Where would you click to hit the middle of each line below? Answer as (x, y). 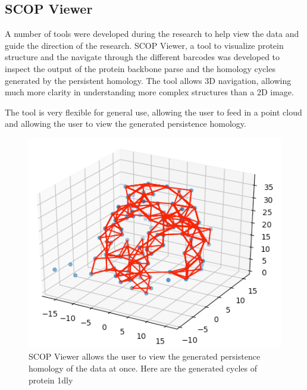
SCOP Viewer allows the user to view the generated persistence (145, 356)
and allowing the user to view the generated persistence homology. (126, 124)
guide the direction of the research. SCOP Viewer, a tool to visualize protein (144, 45)
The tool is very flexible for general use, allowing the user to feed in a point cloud (153, 112)
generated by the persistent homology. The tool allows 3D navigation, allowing (148, 80)
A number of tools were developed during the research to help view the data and (152, 34)
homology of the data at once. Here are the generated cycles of (143, 368)
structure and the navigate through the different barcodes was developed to (142, 57)
